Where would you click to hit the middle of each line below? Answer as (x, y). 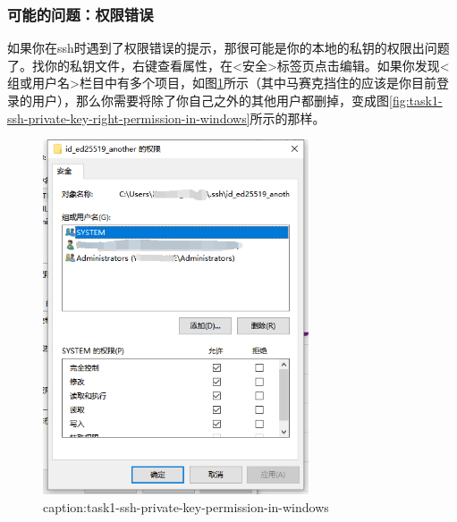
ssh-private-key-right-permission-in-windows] (129, 118)
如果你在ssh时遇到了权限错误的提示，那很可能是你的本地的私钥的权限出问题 (228, 48)
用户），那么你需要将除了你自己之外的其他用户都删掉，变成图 (210, 100)
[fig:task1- (416, 100)
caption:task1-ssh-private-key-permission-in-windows (186, 506)
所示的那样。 (288, 118)
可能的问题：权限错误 (80, 14)
